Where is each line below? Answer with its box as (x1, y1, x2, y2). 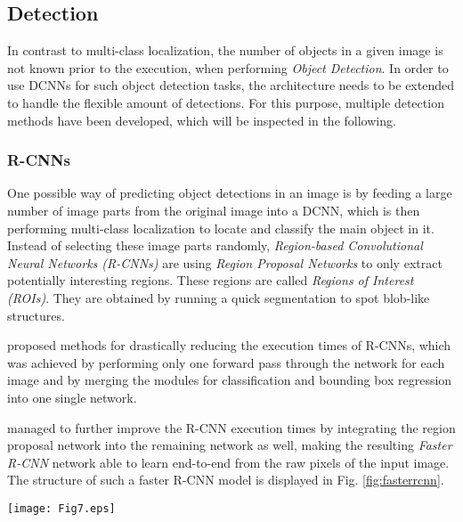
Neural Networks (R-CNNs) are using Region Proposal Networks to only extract (7, 253, 443, 272)
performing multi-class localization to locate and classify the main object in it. (7, 218, 435, 237)
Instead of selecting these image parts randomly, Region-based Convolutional (7, 236, 423, 255)
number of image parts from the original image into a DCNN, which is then (7, 200, 420, 219)
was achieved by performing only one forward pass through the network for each (7, 353, 445, 371)
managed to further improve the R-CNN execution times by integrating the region (7, 418, 456, 436)
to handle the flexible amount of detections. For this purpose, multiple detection (7, 93, 444, 111)
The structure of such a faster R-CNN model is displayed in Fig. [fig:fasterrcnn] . (7, 470, 444, 489)
